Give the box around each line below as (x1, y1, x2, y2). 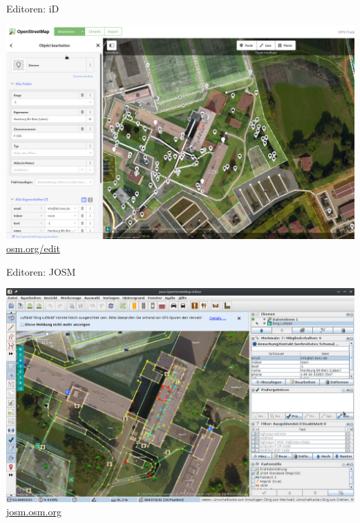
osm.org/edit (6, 241, 60, 256)
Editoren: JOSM (6, 264, 76, 278)
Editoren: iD (6, 1, 59, 15)
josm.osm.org (6, 504, 61, 519)
